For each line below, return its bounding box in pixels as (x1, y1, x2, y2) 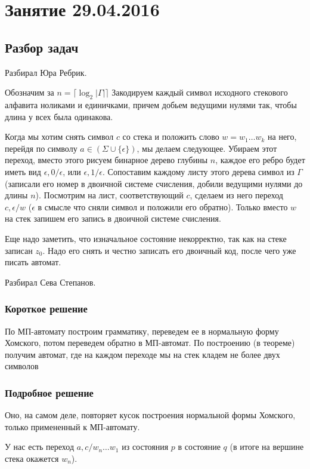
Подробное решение (5, 385, 94, 400)
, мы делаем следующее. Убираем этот (137, 142, 277, 154)
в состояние (178, 440, 221, 453)
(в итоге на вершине (230, 440, 304, 453)
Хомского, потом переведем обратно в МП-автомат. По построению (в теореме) (5, 336, 295, 349)
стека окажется (5, 452, 59, 464)
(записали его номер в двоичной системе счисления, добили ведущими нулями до (5, 177, 303, 189)
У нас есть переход (5, 440, 75, 453)
